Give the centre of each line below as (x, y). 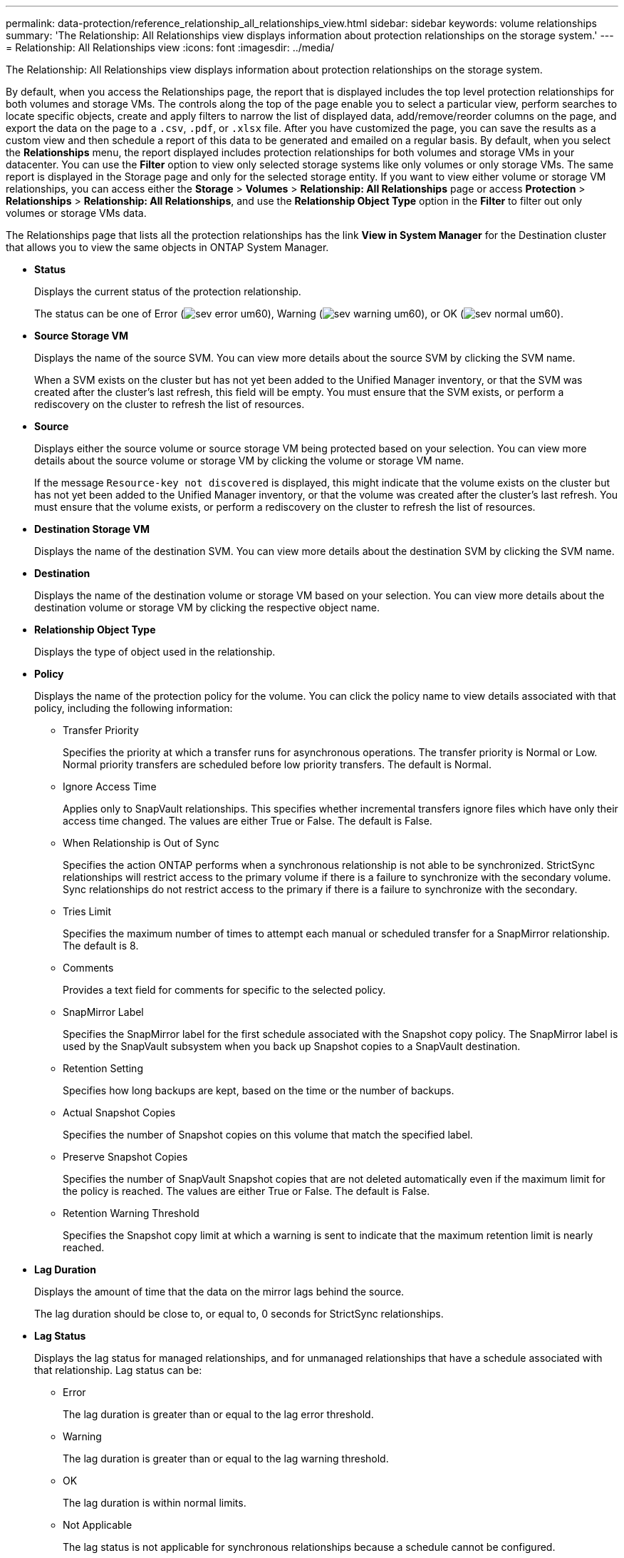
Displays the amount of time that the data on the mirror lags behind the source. (219, 1292)
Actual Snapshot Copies (119, 1113)
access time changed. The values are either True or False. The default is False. (248, 821)
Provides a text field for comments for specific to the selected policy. (224, 990)
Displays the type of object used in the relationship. (155, 652)
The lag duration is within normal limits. (155, 1503)
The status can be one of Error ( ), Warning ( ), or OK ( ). (299, 314)
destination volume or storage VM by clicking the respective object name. (207, 607)
